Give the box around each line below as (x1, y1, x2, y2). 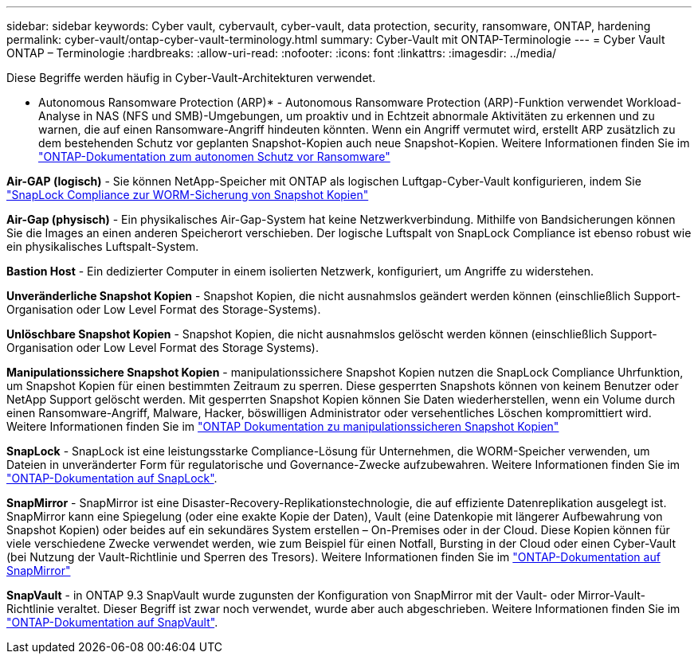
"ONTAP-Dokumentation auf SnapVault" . (6, 615, 218, 629)
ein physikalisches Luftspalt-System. (6, 240, 199, 253)
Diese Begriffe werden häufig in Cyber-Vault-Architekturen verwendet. (6, 71, 376, 84)
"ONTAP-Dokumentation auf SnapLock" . (6, 471, 218, 485)
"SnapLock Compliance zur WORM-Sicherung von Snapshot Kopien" (6, 188, 369, 201)
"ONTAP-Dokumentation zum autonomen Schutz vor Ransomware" (38, 150, 390, 163)
